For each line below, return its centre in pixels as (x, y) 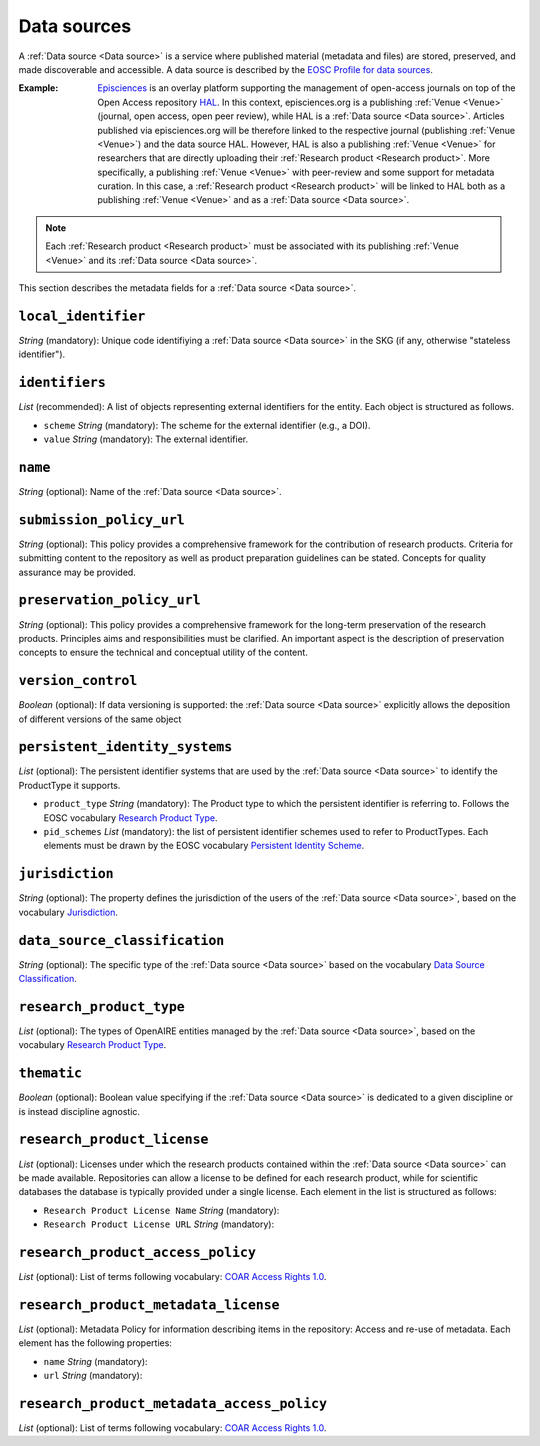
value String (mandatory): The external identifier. (146, 439)
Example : (38, 88)
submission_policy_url (101, 519)
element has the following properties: (95, 1343)
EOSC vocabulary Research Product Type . (130, 817)
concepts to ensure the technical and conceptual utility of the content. (163, 652)
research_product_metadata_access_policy (173, 1403)
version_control (78, 681)
